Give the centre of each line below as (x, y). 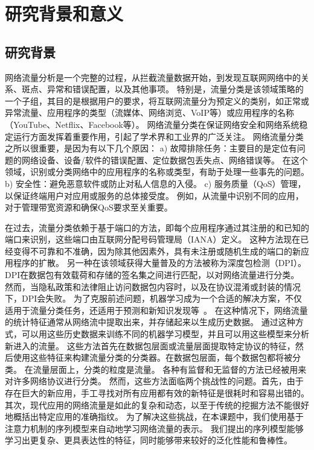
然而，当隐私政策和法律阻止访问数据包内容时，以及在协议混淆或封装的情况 (153, 286)
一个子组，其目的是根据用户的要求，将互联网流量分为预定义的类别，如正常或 (157, 100)
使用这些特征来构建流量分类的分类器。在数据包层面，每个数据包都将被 (152, 357)
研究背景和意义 (64, 14)
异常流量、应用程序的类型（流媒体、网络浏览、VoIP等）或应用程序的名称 (149, 112)
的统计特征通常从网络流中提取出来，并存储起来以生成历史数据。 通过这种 (150, 322)
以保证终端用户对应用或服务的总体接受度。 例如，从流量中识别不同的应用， (154, 195)
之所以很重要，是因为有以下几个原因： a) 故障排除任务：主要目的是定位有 (151, 148)
